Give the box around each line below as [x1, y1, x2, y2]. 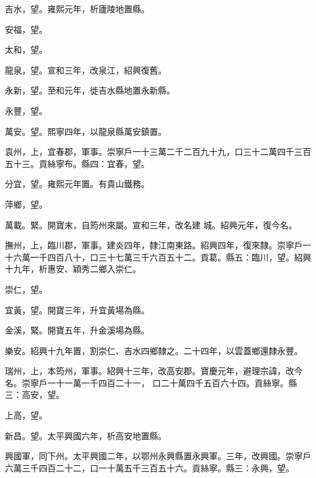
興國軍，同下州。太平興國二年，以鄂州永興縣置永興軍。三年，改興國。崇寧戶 [5, 449, 311, 462]
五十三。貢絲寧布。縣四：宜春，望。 [5, 157, 149, 169]
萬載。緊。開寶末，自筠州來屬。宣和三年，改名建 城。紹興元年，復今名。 [5, 218, 297, 231]
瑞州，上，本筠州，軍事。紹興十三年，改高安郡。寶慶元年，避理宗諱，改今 [5, 364, 303, 377]
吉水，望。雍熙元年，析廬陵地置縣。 [5, 2, 149, 15]
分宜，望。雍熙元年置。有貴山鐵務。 [5, 177, 149, 190]
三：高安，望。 [5, 388, 64, 401]
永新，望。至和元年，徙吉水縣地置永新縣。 [5, 84, 175, 97]
